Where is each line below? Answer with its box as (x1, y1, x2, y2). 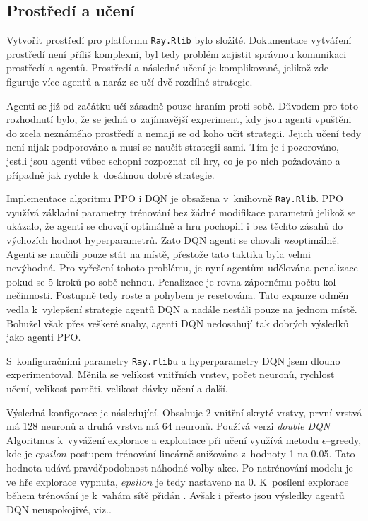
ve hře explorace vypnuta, (6, 474, 118, 488)
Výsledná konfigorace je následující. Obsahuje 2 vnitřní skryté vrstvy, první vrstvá (6, 404, 362, 419)
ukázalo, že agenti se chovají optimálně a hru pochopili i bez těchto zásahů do (6, 218, 343, 233)
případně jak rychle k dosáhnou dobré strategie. (6, 167, 215, 182)
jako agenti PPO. (6, 329, 81, 344)
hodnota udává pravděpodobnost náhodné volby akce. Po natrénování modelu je (6, 460, 353, 475)
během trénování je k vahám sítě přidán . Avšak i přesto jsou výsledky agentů (6, 488, 345, 503)
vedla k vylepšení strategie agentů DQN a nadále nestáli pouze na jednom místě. (6, 302, 357, 317)
